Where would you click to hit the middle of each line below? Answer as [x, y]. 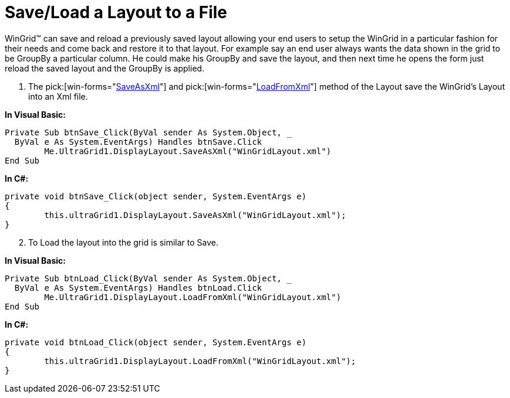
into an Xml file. [58, 96]
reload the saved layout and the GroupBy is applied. [105, 68]
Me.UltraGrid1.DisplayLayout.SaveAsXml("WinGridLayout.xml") [188, 151]
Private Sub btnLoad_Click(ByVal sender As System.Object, [143, 278]
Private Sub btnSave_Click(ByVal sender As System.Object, [143, 132]
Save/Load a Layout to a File [116, 12]
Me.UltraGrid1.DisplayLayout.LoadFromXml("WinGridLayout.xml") [193, 297]
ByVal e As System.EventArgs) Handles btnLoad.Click [138, 288]
